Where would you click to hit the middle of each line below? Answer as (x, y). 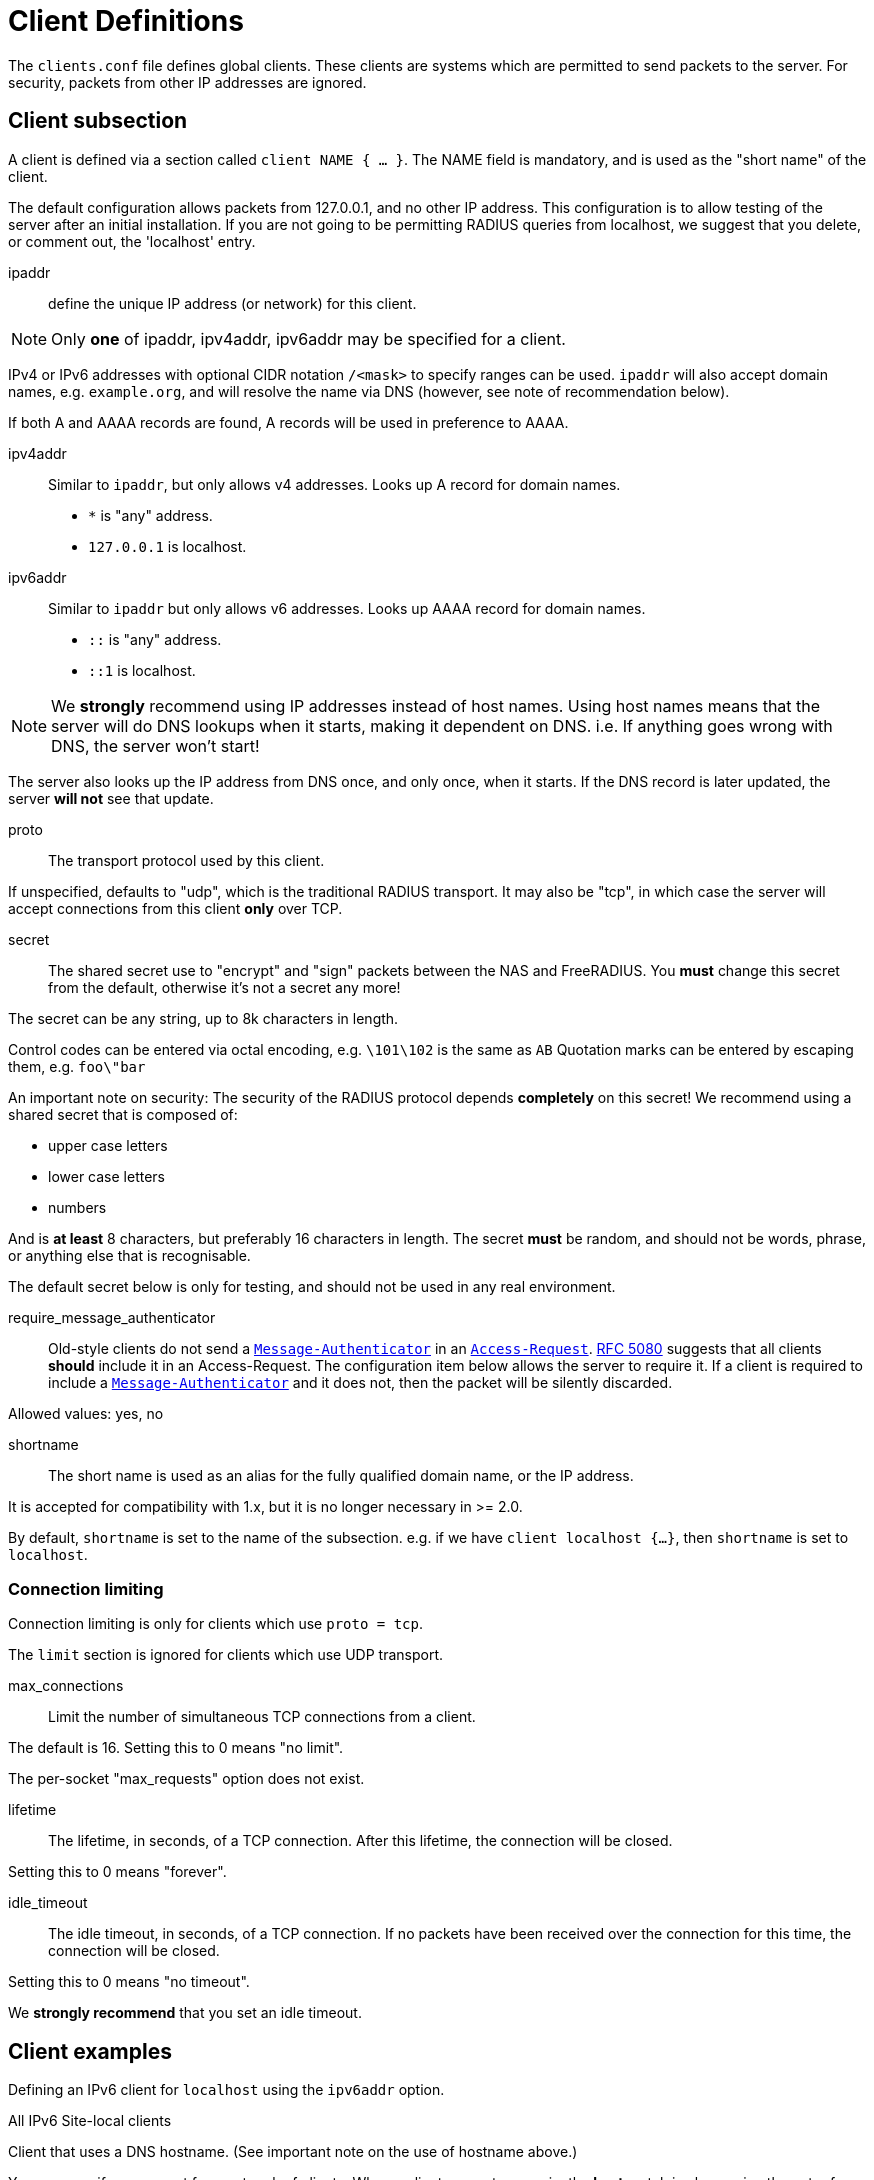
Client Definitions (126, 21)
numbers (77, 1207)
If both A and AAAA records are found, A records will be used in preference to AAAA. (288, 422)
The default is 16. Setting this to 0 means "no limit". (176, 1748)
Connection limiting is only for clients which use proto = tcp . (215, 1624)
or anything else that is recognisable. (129, 1255)
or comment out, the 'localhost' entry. (132, 241)
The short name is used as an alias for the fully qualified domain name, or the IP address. (341, 1475)
